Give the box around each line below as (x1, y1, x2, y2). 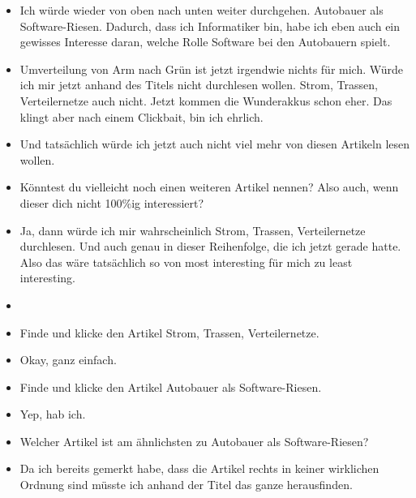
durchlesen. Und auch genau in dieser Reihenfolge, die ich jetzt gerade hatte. (19, 238, 401, 255)
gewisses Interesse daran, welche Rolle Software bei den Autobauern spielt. (19, 33, 391, 50)
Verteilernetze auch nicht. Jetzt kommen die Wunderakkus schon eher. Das (19, 92, 392, 109)
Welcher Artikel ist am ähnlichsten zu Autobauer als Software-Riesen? (19, 432, 369, 449)
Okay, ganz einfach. (19, 351, 117, 368)
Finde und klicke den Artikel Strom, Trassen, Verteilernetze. (19, 324, 320, 341)
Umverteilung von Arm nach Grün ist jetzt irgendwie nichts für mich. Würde (19, 60, 404, 77)
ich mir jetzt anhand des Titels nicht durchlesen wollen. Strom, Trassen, (19, 76, 378, 93)
